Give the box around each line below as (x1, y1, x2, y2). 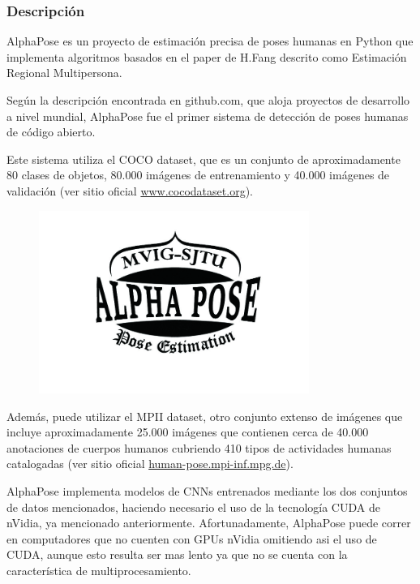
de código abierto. (6, 123, 96, 140)
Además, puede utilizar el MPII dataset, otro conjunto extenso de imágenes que (6, 407, 403, 424)
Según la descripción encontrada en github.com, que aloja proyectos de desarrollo (6, 92, 410, 108)
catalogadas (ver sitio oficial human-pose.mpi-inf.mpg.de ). (6, 455, 294, 472)
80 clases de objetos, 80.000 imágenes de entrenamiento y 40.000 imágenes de (6, 166, 390, 183)
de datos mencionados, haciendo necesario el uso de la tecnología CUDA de (6, 498, 380, 515)
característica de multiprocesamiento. (6, 562, 191, 579)
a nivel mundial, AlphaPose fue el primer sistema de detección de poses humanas (6, 107, 409, 124)
